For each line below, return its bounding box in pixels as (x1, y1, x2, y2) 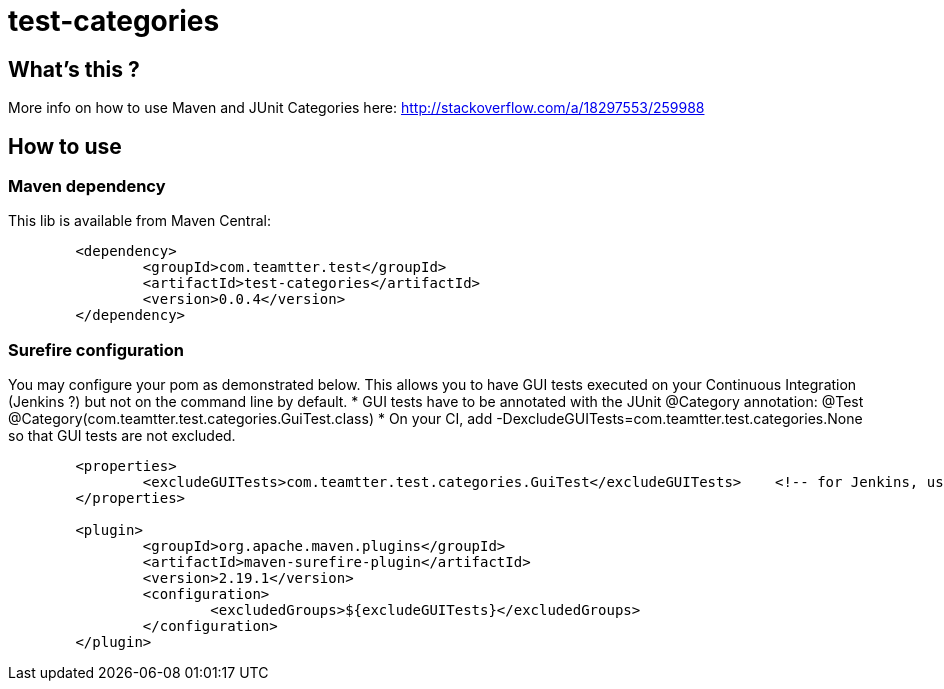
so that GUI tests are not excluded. (8, 427, 236, 445)
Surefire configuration (8, 339, 184, 360)
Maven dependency (8, 176, 166, 197)
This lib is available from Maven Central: (8, 212, 271, 230)
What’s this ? (8, 56, 140, 82)
